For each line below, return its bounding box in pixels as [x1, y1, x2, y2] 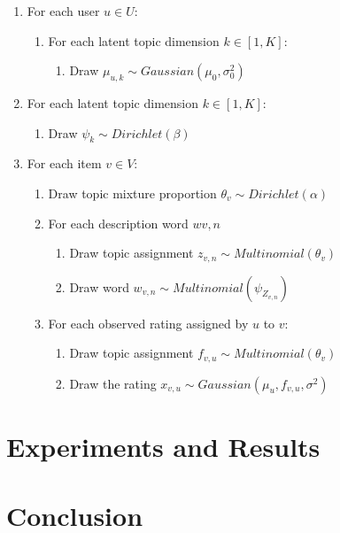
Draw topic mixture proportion [48, 183, 217, 202]
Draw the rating [69, 374, 157, 392]
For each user [27, 2, 100, 19]
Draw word [69, 277, 129, 296]
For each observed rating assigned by [48, 313, 249, 332]
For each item [27, 154, 102, 173]
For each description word [48, 213, 189, 232]
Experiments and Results [6, 428, 321, 464]
